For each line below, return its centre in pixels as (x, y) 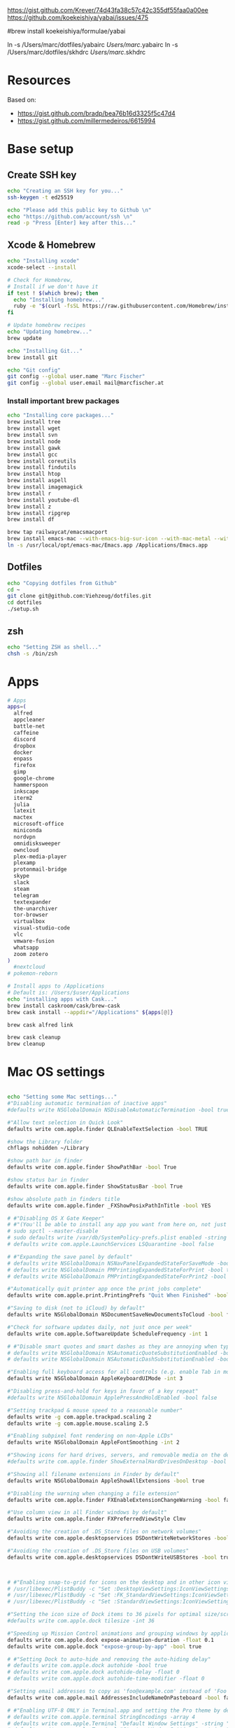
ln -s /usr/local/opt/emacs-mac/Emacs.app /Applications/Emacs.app (108, 545)
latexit (25, 811)
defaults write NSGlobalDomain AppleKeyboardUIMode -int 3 (95, 1379)
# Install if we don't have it (53, 286)
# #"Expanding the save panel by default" (70, 1257)
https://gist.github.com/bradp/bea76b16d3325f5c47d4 (97, 113)
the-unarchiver (36, 908)
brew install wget (34, 429)
